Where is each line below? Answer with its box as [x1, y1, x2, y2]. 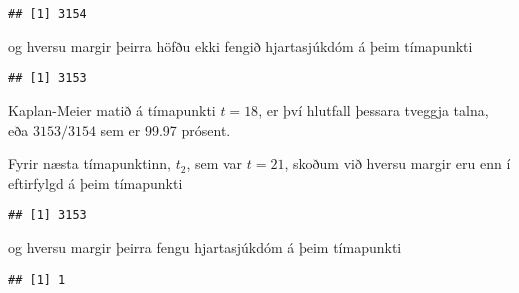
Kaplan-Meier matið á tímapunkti [8, 99, 216, 120]
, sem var [186, 153, 243, 174]
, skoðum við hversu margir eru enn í [284, 153, 511, 174]
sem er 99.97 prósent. [100, 119, 231, 140]
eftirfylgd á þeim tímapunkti [8, 172, 183, 193]
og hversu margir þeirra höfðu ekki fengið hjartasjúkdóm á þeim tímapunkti [8, 35, 473, 56]
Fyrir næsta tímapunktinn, [8, 153, 171, 174]
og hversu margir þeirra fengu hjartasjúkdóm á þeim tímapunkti [8, 236, 402, 257]
